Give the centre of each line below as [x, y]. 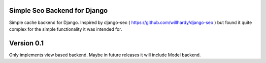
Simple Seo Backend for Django [58, 10]
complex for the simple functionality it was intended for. [66, 29]
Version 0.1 [26, 43]
